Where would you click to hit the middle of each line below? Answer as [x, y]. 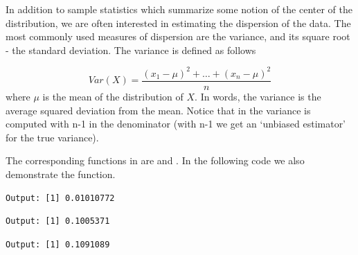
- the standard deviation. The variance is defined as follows [131, 50]
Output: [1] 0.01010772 [60, 198]
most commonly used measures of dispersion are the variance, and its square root [178, 36]
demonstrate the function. [61, 174]
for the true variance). [52, 137]
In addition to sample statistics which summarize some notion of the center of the [179, 9]
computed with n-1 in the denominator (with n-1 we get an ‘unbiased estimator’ [176, 124]
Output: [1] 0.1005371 [58, 221]
